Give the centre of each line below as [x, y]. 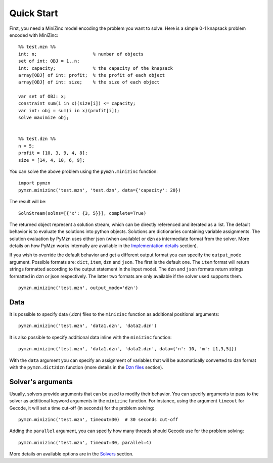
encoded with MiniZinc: [34, 35]
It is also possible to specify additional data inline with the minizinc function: [90, 337]
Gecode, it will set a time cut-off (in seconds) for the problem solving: [82, 408]
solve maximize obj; [44, 118]
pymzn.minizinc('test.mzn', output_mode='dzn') [78, 288]
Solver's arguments [41, 382]
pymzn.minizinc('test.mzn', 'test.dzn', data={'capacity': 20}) [100, 190]
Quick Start [34, 13]
